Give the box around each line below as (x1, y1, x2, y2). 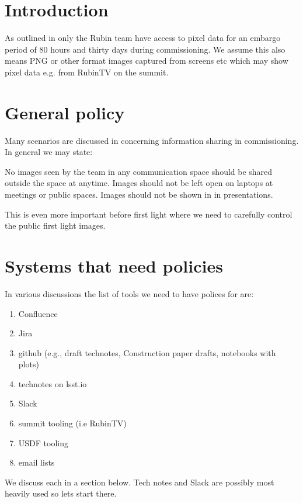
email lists (18, 456, 55, 468)
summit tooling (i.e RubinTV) (18, 417, 127, 429)
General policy (5, 100, 125, 124)
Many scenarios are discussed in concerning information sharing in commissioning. (5, 134, 299, 146)
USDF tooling (18, 436, 68, 449)
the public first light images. (5, 219, 106, 232)
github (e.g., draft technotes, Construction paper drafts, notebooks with (18, 346, 276, 359)
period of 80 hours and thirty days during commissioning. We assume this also (5, 43, 285, 55)
